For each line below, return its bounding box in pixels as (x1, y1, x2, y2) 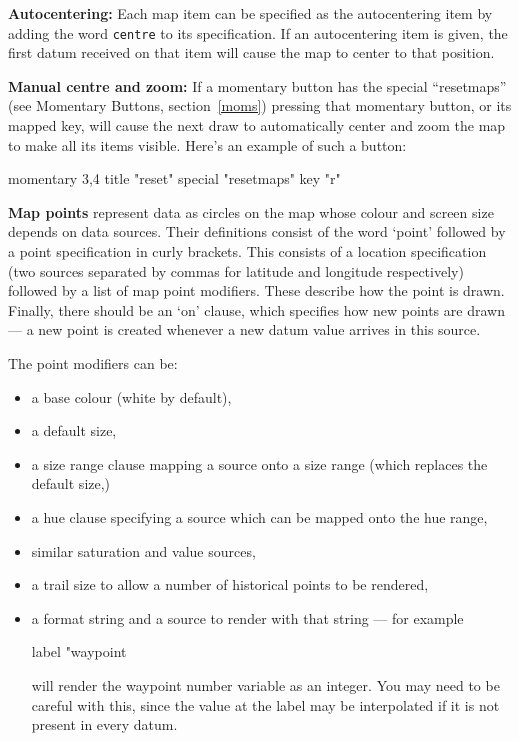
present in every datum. (31, 714, 178, 735)
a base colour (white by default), (31, 386, 232, 407)
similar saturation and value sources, (31, 540, 256, 561)
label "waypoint (31, 641, 127, 662)
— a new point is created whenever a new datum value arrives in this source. (8, 319, 481, 340)
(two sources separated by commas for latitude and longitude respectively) (8, 260, 464, 281)
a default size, (31, 420, 117, 441)
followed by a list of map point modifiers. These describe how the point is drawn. (8, 280, 505, 301)
